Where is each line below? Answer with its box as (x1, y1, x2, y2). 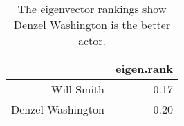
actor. (77, 33, 107, 48)
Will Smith (51, 81, 104, 97)
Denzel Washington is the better (13, 17, 171, 33)
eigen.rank (116, 60, 173, 76)
